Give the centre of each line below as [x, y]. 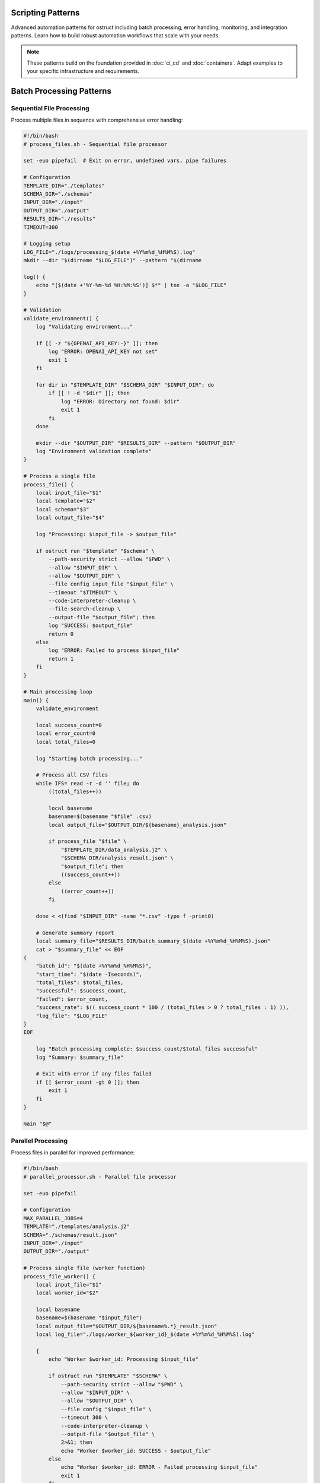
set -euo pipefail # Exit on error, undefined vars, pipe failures [125, 161]
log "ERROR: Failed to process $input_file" [114, 650]
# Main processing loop [58, 692]
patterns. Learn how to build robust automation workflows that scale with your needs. [116, 35]
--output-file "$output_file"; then [102, 617]
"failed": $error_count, [72, 999]
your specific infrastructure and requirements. [83, 71]
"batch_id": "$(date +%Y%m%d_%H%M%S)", [94, 966]
